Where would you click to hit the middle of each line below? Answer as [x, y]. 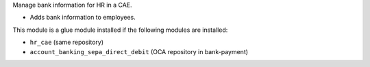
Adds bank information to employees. [83, 18]
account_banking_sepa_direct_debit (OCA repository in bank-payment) [139, 51]
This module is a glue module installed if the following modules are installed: [120, 30]
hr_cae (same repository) [67, 42]
